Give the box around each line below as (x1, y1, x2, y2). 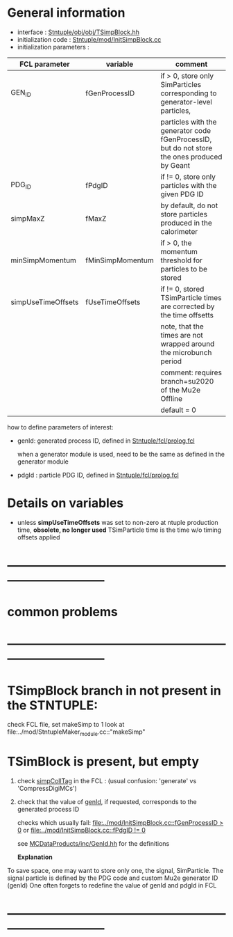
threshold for (160, 255, 203, 265)
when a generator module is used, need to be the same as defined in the (17, 450, 225, 458)
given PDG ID (160, 189, 205, 199)
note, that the (160, 322, 204, 331)
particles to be (160, 264, 208, 274)
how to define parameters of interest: (7, 423, 114, 431)
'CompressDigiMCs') (17, 785, 78, 793)
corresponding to (160, 88, 217, 98)
